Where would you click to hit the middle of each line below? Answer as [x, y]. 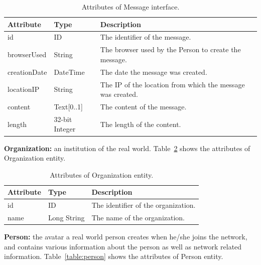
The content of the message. [143, 106]
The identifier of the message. [146, 37]
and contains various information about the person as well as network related [123, 246]
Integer [65, 129]
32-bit [63, 119]
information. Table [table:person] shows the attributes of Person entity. [114, 256]
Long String [66, 217]
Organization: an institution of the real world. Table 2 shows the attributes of [127, 148]
